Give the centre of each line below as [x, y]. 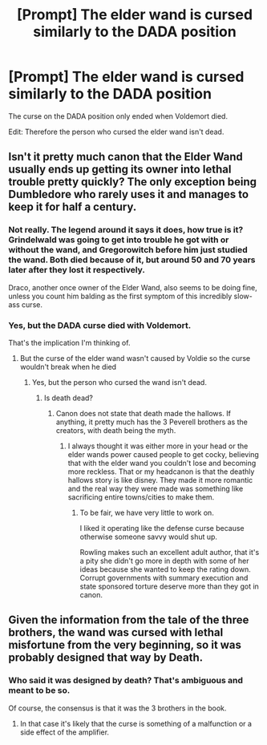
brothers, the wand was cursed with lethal [116, 632]
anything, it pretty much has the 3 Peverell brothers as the [152, 422]
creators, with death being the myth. [116, 430]
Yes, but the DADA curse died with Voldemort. [100, 325]
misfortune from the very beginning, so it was [125, 645]
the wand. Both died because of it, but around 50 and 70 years [132, 260]
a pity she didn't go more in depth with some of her [164, 561]
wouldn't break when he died [68, 366]
